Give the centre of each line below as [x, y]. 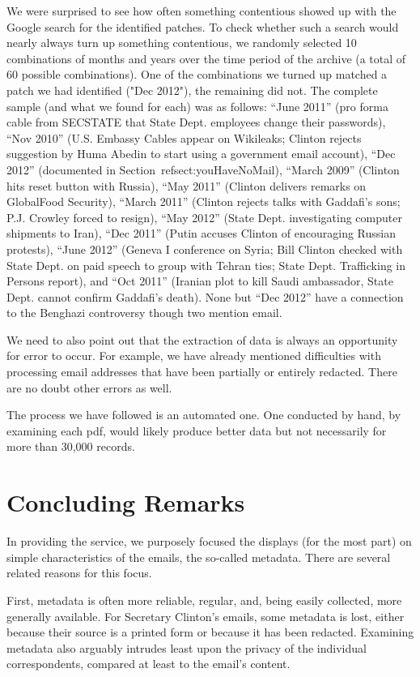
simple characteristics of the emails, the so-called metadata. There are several [199, 557]
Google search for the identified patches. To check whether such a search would [203, 26]
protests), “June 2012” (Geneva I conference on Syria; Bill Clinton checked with [205, 249]
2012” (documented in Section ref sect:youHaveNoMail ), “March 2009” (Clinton [203, 169]
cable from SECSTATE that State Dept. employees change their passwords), [196, 122]
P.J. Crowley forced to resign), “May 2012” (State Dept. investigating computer [204, 217]
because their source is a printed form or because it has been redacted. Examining [210, 632]
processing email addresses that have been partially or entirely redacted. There [202, 372]
